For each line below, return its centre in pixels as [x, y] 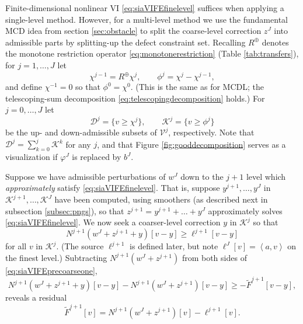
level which [266, 176]
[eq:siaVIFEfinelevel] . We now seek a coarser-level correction [113, 222]
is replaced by [97, 157]
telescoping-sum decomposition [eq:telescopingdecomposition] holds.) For [135, 98]
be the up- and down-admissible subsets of [81, 132]
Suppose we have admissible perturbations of [86, 176]
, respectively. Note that [211, 132]
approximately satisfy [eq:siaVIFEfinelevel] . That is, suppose [113, 188]
